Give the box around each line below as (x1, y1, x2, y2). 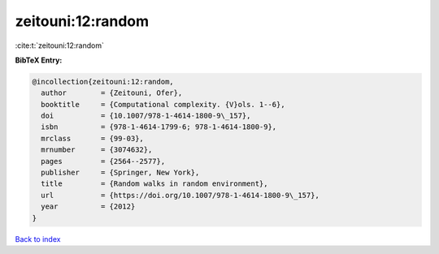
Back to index (15, 234, 61, 243)
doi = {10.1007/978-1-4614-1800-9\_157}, (41, 111, 251, 121)
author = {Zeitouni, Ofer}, (41, 88, 183, 97)
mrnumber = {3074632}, (41, 145, 153, 154)
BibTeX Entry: (15, 55, 63, 65)
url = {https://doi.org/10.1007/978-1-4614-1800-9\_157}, (41, 191, 320, 200)
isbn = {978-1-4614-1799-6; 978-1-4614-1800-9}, (41, 123, 277, 131)
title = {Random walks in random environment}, (41, 179, 268, 188)
